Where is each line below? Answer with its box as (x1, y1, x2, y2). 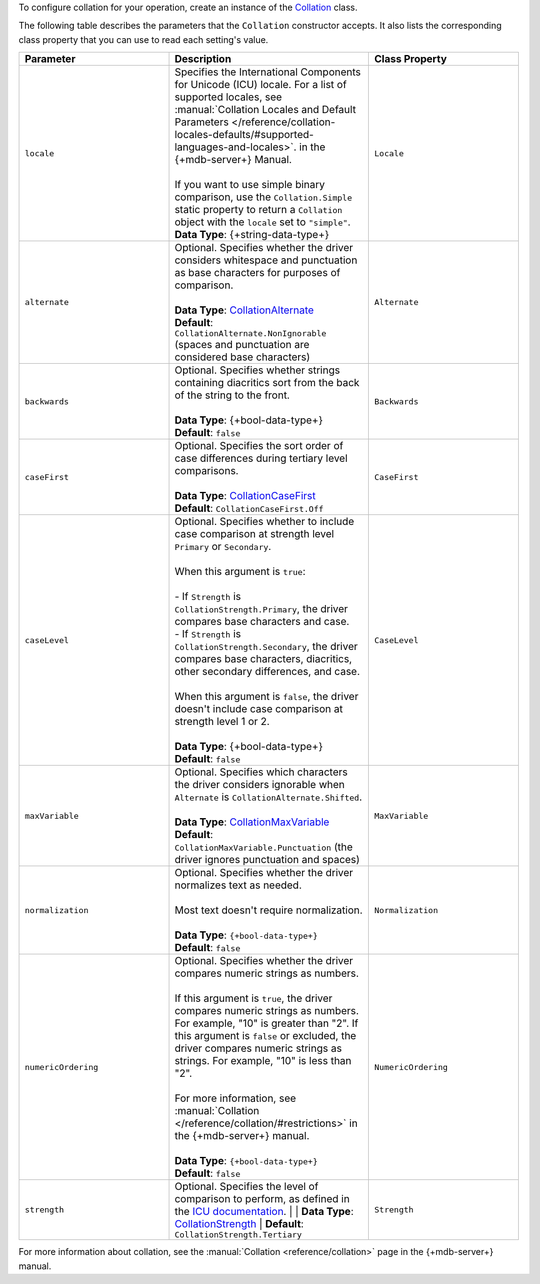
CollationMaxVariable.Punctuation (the (174, 840, 354, 854)
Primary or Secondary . (174, 540, 272, 554)
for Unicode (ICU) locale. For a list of (174, 78, 347, 92)
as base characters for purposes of (174, 266, 341, 280)
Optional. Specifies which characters (174, 765, 349, 779)
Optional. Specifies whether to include (174, 515, 355, 529)
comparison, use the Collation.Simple (174, 190, 353, 204)
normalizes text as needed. (174, 878, 302, 892)
